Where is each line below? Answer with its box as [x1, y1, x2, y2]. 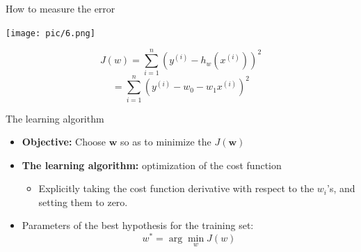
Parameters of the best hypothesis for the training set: [22, 218, 254, 233]
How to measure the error [6, 1, 115, 15]
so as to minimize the [120, 134, 211, 149]
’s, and [327, 181, 355, 196]
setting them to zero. [38, 194, 128, 209]
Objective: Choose [22, 134, 106, 149]
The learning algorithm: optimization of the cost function [22, 157, 282, 172]
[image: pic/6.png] [6, 28, 95, 38]
